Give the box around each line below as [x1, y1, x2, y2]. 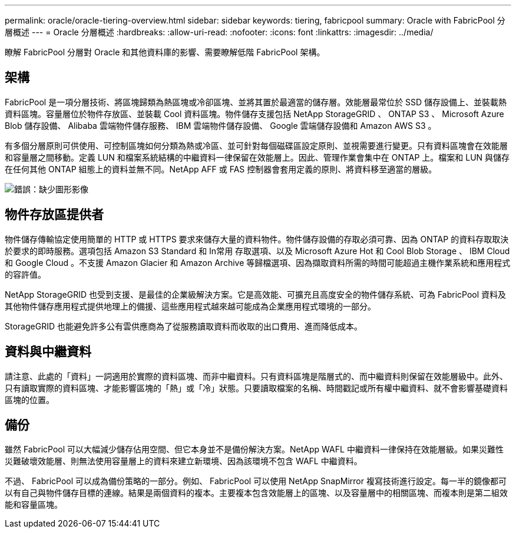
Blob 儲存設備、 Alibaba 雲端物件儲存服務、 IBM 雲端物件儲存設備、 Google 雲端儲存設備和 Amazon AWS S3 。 [5, 120, 436, 131]
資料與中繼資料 [5, 344, 91, 359]
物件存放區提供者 [5, 207, 104, 222]
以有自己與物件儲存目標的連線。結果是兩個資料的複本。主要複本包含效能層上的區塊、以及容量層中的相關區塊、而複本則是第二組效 [5, 488, 508, 498]
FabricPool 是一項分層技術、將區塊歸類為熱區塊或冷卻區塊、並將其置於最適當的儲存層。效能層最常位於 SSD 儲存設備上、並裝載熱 [5, 96, 507, 107]
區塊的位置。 [5, 394, 54, 405]
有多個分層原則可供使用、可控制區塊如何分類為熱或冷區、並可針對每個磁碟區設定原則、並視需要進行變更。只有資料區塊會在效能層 [5, 140, 508, 151]
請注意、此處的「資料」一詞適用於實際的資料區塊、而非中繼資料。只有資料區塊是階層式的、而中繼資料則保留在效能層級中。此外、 [5, 371, 508, 381]
